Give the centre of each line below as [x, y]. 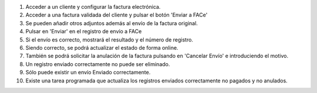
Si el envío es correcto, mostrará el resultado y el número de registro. [109, 39]
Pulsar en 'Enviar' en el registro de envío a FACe [84, 32]
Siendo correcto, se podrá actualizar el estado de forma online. [102, 47]
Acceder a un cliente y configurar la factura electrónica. [93, 7]
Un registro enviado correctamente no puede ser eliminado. [98, 64]
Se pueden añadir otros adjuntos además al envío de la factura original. [112, 23]
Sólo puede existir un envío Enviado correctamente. [88, 73]
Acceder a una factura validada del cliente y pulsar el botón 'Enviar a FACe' [117, 15]
